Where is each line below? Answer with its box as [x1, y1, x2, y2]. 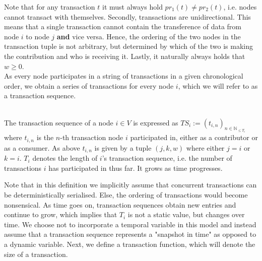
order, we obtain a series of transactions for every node [4, 80, 174, 91]
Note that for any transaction [4, 2, 95, 12]
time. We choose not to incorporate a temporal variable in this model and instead [4, 219, 256, 229]
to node [26, 31, 49, 41]
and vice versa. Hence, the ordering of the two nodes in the [56, 31, 241, 41]
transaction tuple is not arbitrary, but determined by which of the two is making [4, 41, 253, 51]
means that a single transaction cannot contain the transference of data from [4, 21, 242, 32]
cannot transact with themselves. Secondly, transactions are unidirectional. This [4, 11, 251, 22]
